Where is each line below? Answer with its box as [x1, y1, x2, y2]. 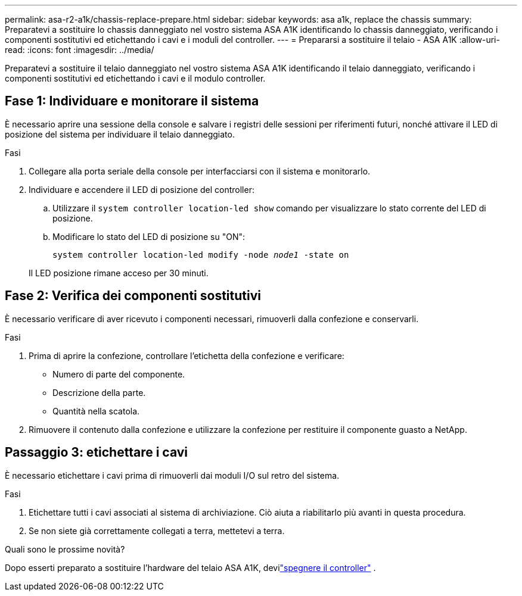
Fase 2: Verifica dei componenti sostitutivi [5, 288, 261, 304]
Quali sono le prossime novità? [5, 544, 125, 554]
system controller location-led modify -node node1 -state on [52, 249, 349, 260]
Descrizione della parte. [52, 387, 146, 398]
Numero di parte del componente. [52, 369, 185, 379]
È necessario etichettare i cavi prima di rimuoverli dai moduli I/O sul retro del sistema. [5, 470, 340, 480]
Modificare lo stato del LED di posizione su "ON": [52, 231, 246, 242]
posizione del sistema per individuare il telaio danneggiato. [5, 129, 235, 139]
